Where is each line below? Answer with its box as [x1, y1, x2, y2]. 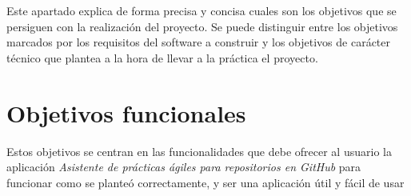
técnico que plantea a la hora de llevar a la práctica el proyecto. [6, 49, 318, 66]
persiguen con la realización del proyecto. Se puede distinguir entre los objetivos [6, 18, 398, 34]
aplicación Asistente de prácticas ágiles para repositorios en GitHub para [6, 158, 361, 175]
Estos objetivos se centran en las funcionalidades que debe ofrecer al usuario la [6, 142, 392, 159]
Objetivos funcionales [6, 96, 246, 129]
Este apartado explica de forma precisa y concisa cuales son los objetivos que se [6, 2, 397, 18]
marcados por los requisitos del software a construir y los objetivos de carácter [6, 34, 391, 50]
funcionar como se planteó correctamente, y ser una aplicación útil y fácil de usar [6, 174, 405, 190]
